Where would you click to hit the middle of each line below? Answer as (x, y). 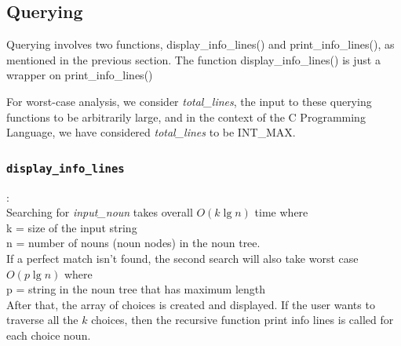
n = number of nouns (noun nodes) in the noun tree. (133, 243)
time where (281, 212)
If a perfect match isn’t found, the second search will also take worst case (182, 258)
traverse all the (42, 320)
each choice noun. (49, 335)
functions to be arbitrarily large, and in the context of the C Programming (186, 117)
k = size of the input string (72, 227)
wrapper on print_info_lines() (80, 75)
